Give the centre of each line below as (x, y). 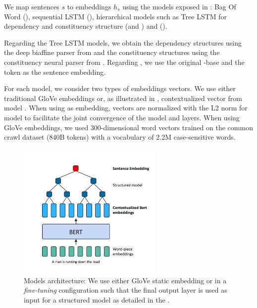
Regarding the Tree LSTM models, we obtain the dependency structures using (123, 42)
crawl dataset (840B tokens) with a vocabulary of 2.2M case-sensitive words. (120, 137)
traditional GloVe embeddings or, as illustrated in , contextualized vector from (123, 98)
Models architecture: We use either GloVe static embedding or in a (125, 280)
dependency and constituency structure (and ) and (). (86, 26)
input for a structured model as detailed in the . (97, 299)
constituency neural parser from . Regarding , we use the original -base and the (124, 62)
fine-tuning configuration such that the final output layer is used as (126, 290)
